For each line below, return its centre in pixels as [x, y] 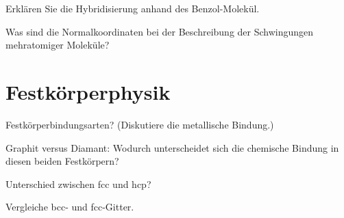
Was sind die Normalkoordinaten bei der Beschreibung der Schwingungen [160, 31]
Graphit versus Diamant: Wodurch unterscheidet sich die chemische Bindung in [172, 147]
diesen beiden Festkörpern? [62, 161]
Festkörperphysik [88, 91]
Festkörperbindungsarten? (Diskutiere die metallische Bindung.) [140, 124]
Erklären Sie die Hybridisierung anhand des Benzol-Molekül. [133, 8]
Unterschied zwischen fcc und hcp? [78, 183]
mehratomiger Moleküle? [58, 45]
